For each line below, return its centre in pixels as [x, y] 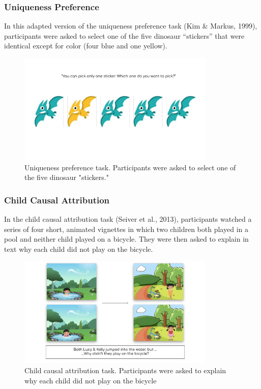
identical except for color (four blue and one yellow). [86, 46]
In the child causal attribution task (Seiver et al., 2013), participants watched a [128, 219]
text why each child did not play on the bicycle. [79, 249]
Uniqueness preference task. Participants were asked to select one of [130, 167]
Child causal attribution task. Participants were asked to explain [125, 370]
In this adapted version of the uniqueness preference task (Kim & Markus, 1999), [131, 26]
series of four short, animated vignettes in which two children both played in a [126, 229]
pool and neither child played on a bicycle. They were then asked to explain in [126, 239]
